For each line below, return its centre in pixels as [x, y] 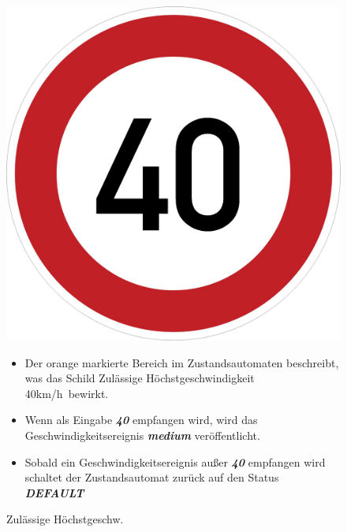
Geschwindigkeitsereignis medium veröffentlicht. [142, 435]
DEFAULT [54, 492]
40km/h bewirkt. [67, 393]
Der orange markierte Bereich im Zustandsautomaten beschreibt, [182, 362]
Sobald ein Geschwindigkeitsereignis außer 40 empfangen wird [175, 461]
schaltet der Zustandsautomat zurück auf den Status [152, 477]
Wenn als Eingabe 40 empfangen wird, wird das [141, 420]
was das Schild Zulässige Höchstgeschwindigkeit [140, 378]
